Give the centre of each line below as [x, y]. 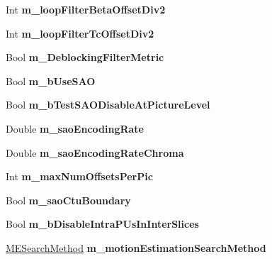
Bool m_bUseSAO [51, 81]
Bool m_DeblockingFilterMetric [85, 57]
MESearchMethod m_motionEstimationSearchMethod [136, 247]
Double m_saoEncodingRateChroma [95, 152]
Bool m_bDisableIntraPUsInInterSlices [102, 224]
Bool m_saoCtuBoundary [68, 200]
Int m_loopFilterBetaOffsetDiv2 [86, 9]
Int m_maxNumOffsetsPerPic [79, 176]
